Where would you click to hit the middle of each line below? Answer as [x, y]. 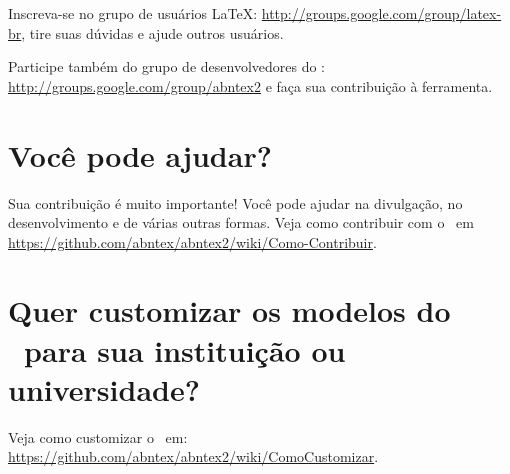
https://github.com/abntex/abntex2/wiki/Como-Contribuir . [192, 241]
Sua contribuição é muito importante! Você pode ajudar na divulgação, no [235, 202]
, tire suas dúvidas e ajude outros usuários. [152, 32]
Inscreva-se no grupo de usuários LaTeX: [133, 13]
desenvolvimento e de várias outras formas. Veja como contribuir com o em [241, 222]
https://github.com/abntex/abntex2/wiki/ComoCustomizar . [193, 456]
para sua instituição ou [185, 349]
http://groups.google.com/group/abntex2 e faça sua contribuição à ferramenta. [250, 85]
